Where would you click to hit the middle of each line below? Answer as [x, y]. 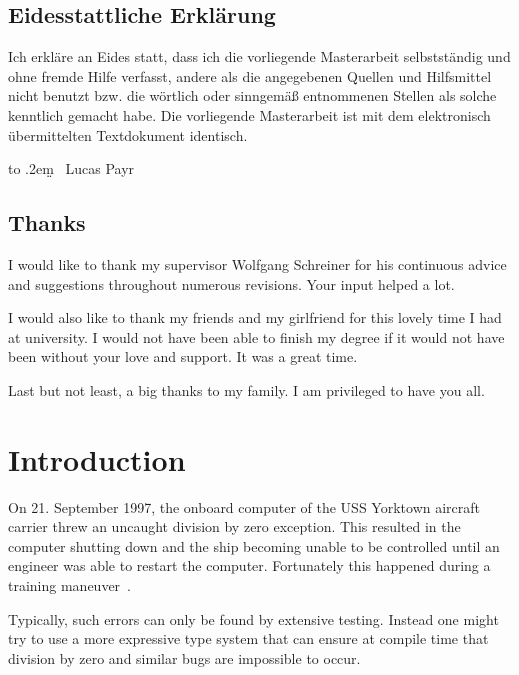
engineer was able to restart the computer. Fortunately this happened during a [249, 565]
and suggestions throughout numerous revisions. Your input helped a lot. [231, 283]
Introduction [97, 458]
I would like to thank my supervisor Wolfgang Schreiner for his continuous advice [257, 263]
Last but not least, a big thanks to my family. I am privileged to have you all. [246, 389]
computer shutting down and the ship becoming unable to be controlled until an [254, 545]
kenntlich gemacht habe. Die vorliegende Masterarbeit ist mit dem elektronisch [249, 114]
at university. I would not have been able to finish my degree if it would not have [256, 336]
